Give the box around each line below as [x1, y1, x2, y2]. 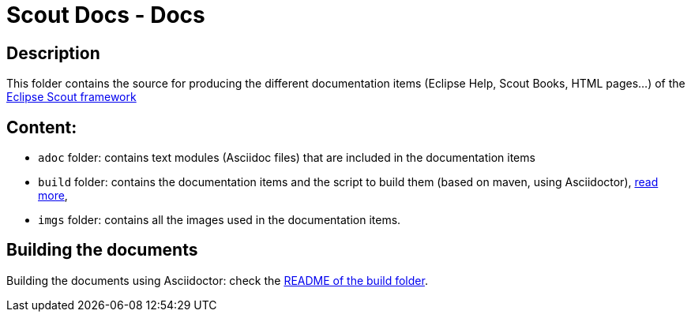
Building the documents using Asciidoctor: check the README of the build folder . [6, 273, 428, 287]
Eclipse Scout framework [6, 90, 137, 104]
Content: [6, 117, 77, 137]
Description [6, 43, 100, 63]
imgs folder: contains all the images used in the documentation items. [38, 213, 401, 227]
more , [38, 189, 68, 203]
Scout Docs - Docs [6, 2, 205, 28]
